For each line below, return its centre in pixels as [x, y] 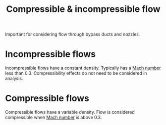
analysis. [14, 79]
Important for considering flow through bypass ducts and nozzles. [73, 34]
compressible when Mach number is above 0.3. [54, 118]
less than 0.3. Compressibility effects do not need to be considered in [76, 73]
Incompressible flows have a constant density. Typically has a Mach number [83, 68]
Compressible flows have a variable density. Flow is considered [70, 112]
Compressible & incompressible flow [83, 9]
